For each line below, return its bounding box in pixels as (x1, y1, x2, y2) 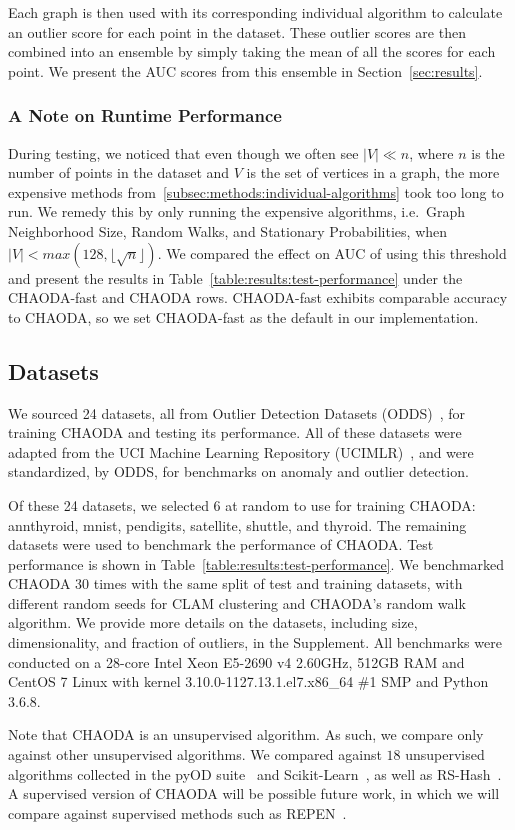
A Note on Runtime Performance (8, 103, 282, 128)
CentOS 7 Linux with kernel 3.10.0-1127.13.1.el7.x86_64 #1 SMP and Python (8, 671, 489, 692)
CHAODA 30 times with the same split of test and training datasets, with (8, 573, 463, 594)
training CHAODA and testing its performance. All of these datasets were (8, 422, 462, 443)
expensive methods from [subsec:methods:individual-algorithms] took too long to (8, 181, 504, 202)
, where (409, 142, 454, 163)
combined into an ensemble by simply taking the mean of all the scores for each (8, 41, 496, 62)
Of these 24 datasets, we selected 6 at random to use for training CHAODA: (8, 494, 476, 515)
